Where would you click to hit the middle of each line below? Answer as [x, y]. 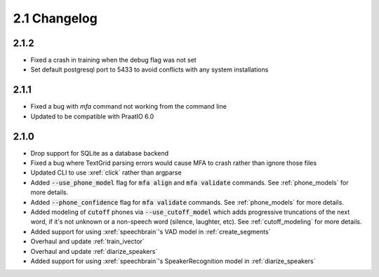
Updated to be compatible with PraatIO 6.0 [92, 116]
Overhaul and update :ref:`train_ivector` [88, 241]
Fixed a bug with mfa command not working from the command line [129, 107]
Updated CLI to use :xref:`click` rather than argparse [106, 173]
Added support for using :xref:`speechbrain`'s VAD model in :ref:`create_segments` [151, 231]
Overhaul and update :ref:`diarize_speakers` [94, 251]
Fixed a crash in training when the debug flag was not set [113, 60]
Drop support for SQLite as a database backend [100, 153]
